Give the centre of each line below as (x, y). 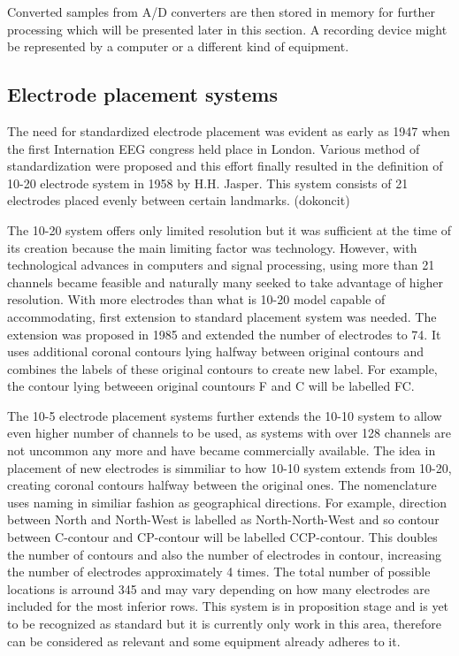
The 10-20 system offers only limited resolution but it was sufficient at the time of (229, 229)
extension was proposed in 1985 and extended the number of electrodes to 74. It (224, 334)
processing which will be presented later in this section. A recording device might (227, 29)
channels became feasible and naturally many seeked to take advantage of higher (226, 282)
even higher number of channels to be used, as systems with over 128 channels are (229, 433)
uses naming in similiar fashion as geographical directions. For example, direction (227, 502)
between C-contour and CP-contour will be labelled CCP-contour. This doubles (222, 537)
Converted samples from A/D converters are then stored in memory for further (221, 11)
